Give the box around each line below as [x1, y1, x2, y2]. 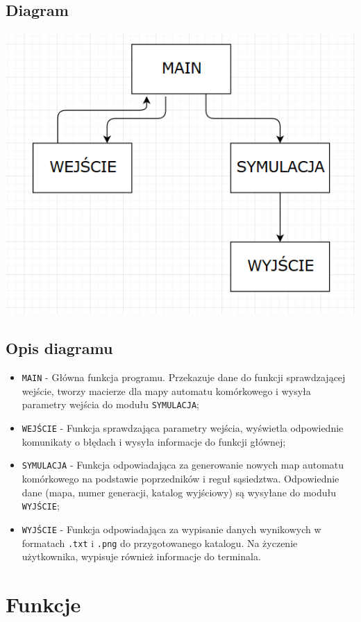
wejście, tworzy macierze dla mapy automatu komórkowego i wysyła [22, 383, 311, 398]
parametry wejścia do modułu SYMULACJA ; [22, 397, 199, 412]
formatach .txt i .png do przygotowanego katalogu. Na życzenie [22, 535, 298, 550]
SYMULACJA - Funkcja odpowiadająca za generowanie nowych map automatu [22, 457, 344, 472]
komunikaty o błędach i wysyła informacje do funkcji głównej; [22, 434, 286, 448]
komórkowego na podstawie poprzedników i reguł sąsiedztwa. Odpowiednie [22, 471, 339, 486]
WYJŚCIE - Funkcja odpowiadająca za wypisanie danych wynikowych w [22, 521, 321, 536]
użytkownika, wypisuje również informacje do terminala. [22, 549, 261, 564]
